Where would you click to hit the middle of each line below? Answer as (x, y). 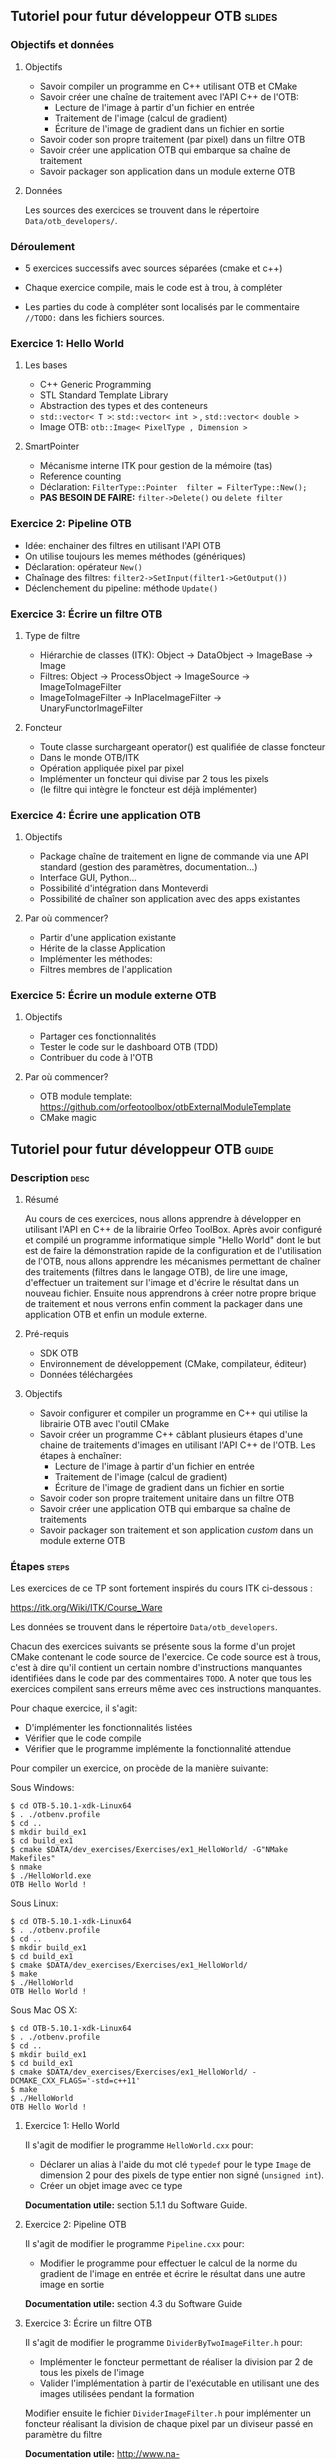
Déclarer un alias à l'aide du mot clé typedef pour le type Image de (175, 2165)
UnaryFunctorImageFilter (91, 708)
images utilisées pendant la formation (117, 2394)
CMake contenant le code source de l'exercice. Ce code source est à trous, (166, 1657)
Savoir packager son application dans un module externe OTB (167, 171)
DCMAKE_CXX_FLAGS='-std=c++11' (75, 2081)
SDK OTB (59, 1353)
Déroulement (43, 246)
